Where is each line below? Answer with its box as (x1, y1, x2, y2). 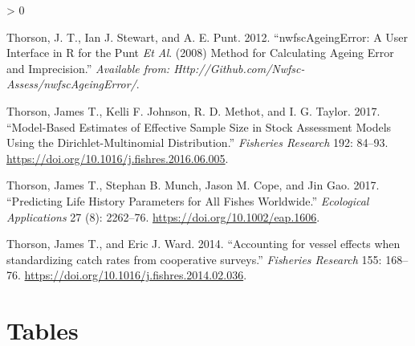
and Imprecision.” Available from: (6, 59, 170, 76)
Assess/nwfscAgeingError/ (6, 75, 136, 92)
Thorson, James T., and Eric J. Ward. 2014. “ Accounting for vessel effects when (6, 235, 401, 252)
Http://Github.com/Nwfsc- (173, 59, 305, 76)
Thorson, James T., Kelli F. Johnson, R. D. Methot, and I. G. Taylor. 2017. (6, 102, 380, 119)
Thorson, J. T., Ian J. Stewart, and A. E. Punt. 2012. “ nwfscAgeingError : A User (6, 28, 409, 45)
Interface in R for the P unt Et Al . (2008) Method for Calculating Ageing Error (6, 44, 394, 61)
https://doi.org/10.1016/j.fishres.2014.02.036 (24, 267, 244, 283)
